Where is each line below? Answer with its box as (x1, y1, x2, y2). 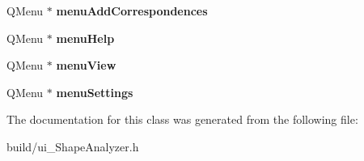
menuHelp (56, 29, 115, 46)
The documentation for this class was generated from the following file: (6, 111, 358, 128)
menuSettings (56, 83, 133, 100)
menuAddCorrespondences (56, 2, 208, 19)
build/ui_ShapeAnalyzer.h (6, 138, 139, 155)
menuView (56, 57, 116, 74)
